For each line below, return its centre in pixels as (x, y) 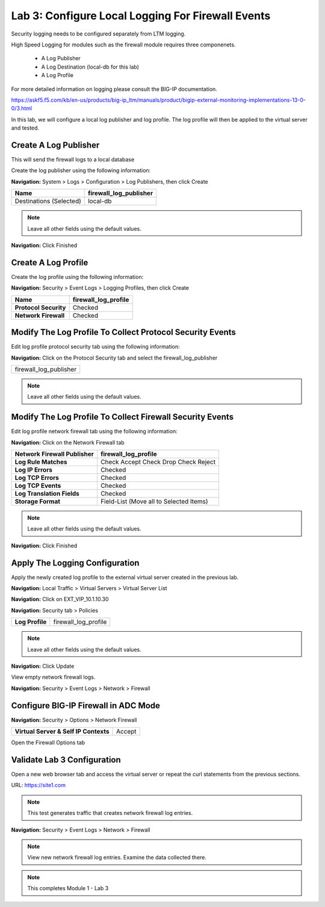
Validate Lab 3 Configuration (66, 760)
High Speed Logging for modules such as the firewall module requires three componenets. (123, 45)
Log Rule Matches (41, 462)
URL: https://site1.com (39, 785)
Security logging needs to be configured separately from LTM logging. (98, 34)
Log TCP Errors (37, 478)
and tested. (25, 128)
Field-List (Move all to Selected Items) (154, 501)
